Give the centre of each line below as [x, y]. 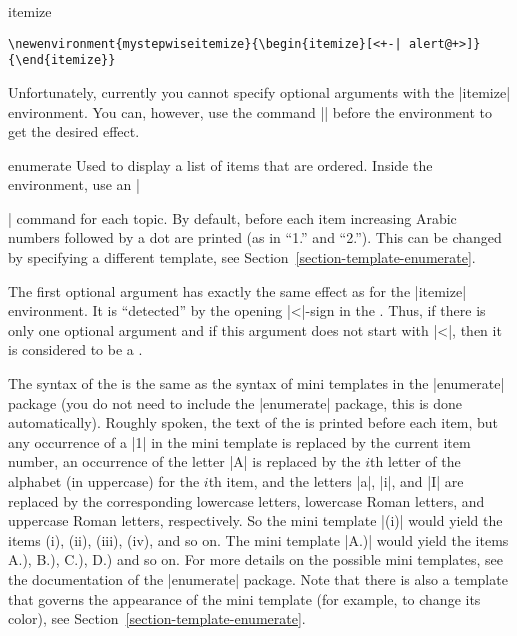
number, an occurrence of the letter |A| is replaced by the [184, 461]
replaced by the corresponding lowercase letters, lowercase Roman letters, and [246, 500]
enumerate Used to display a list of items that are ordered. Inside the [220, 164]
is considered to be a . [75, 349]
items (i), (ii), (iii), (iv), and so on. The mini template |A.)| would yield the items [258, 539]
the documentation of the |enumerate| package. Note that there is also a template [258, 578]
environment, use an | [74, 184]
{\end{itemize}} [62, 60]
